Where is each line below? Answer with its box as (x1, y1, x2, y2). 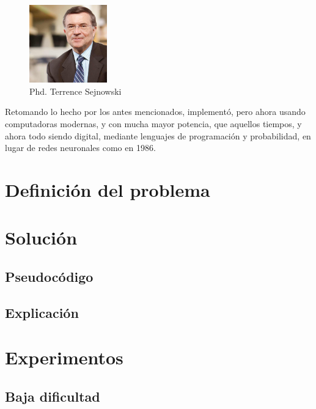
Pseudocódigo (5, 267, 94, 286)
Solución (5, 225, 78, 250)
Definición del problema (5, 177, 210, 202)
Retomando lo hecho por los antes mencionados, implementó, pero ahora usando (5, 105, 306, 118)
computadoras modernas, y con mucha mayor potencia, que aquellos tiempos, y (5, 117, 302, 130)
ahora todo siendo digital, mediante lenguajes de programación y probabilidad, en (5, 129, 311, 142)
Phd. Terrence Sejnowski (29, 84, 122, 97)
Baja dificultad (5, 386, 100, 405)
